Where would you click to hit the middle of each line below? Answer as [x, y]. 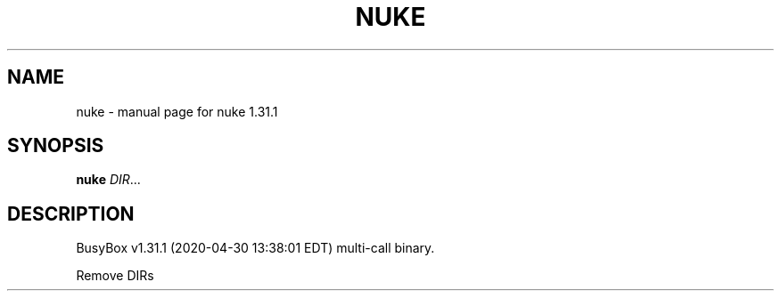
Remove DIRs [115, 276]
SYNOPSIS [56, 146]
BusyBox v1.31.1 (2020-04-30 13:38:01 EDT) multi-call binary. [255, 248]
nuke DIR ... [108, 180]
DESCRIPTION [71, 213]
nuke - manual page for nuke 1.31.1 [177, 111]
